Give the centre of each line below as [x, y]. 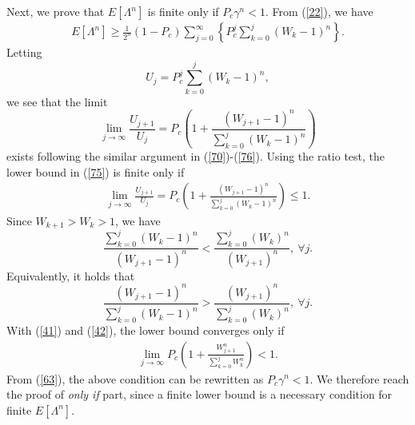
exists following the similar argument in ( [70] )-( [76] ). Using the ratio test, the [196, 156]
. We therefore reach [359, 378]
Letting [24, 52]
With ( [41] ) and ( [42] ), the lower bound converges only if [146, 330]
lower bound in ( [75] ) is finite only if [96, 171]
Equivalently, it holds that [71, 275]
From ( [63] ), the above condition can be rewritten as [135, 378]
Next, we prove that [56, 11]
